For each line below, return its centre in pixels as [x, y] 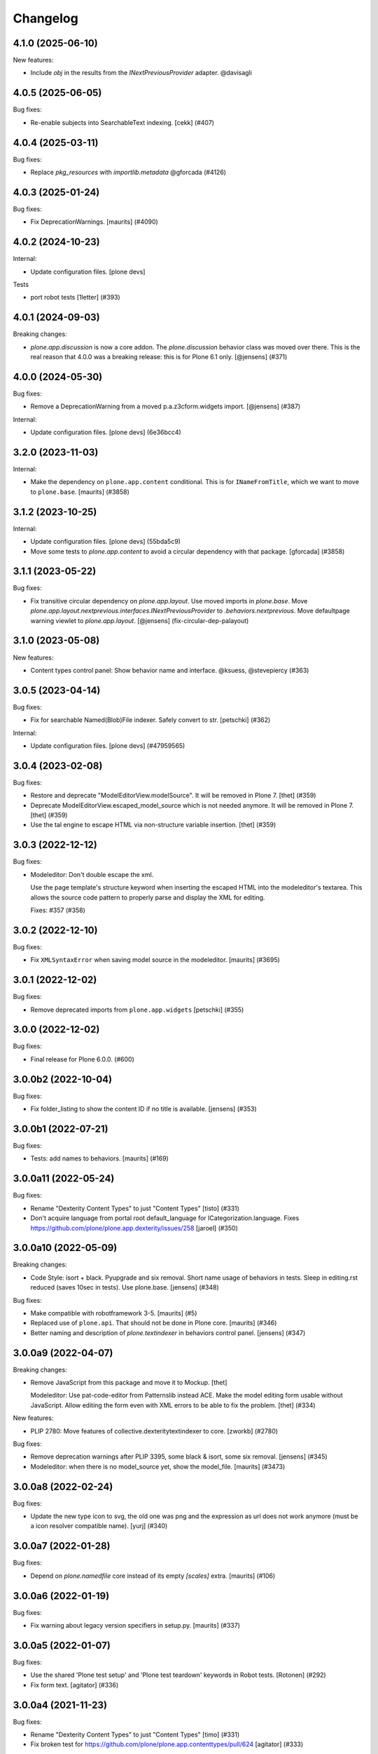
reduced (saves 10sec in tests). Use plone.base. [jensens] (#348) [125, 1287]
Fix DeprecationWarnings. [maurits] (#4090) [94, 222]
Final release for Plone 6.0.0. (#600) [82, 1059]
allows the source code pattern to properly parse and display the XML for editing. [148, 897]
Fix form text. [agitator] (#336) [75, 1685]
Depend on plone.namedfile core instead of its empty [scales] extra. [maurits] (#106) [153, 1576]
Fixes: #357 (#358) [58, 910]
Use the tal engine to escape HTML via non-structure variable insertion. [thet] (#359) [153, 825]
